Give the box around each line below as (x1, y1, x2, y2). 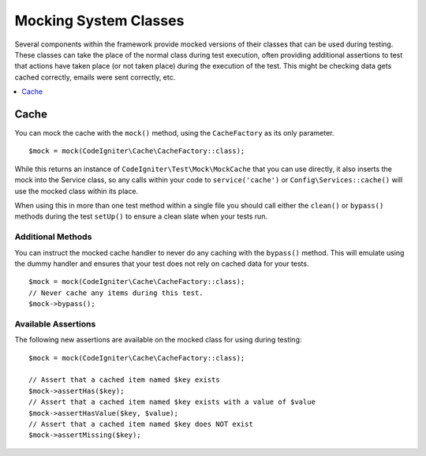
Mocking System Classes (14, 12, 185, 29)
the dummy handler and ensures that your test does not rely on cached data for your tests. (14, 259, 309, 268)
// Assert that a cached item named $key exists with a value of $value (28, 398, 316, 406)
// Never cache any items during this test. (28, 288, 204, 297)
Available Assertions (14, 318, 96, 329)
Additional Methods (14, 231, 92, 242)
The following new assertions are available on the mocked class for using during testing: (14, 335, 302, 345)
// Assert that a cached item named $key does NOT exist (28, 419, 254, 428)
